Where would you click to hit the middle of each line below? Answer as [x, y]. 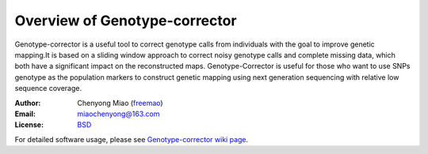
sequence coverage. [48, 88]
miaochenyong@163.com [118, 114]
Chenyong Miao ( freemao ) [120, 103]
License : [29, 125]
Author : [28, 103]
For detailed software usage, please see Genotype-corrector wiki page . [132, 139]
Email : [25, 114]
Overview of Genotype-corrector [126, 21]
